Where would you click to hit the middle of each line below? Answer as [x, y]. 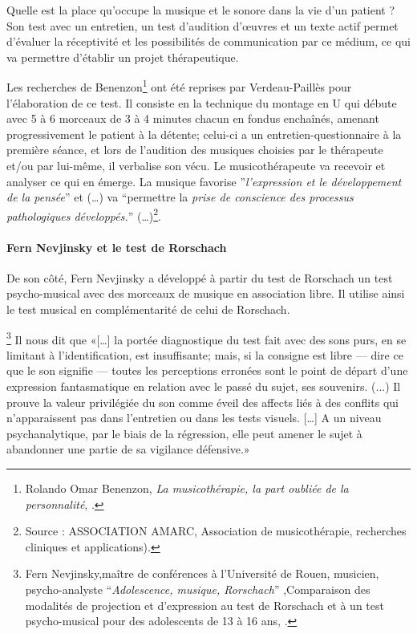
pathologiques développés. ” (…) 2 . [84, 214]
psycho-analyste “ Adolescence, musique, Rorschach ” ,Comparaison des [198, 589]
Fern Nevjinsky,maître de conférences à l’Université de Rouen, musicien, [202, 573]
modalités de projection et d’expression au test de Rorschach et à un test [204, 605]
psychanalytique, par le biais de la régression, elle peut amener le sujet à [184, 433]
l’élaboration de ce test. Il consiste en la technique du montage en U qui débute [202, 102]
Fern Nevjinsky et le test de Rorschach [117, 247]
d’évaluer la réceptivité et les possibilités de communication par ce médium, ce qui [208, 41]
